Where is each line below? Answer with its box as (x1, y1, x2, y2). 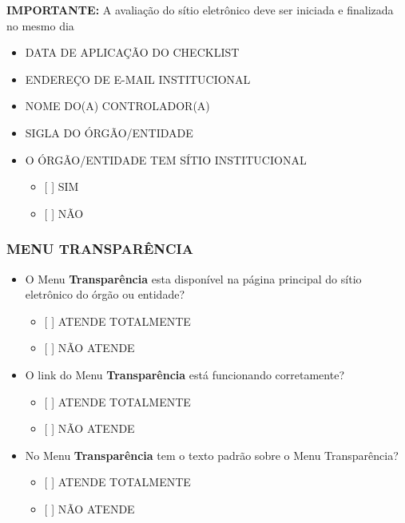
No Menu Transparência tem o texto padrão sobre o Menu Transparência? (25, 446, 399, 463)
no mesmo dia (6, 17, 74, 34)
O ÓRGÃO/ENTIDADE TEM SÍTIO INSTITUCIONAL (25, 151, 307, 168)
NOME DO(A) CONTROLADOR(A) (25, 97, 210, 114)
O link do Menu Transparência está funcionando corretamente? (25, 366, 344, 382)
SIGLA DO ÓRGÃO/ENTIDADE (25, 124, 193, 141)
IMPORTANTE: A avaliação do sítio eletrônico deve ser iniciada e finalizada (6, 2, 394, 18)
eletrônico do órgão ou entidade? (25, 286, 185, 303)
